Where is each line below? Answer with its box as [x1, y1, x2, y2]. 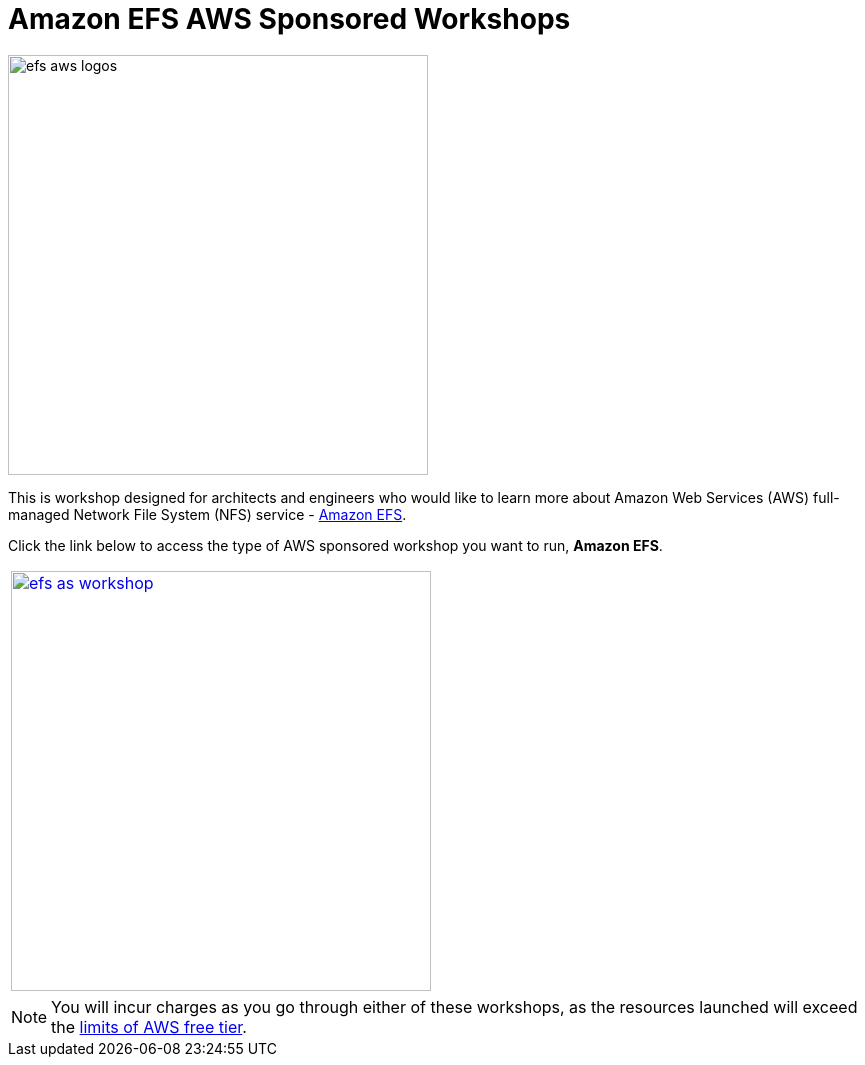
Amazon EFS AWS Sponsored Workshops [8, 2, 571, 36]
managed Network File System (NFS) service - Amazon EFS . [8, 505, 407, 523]
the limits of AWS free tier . [51, 1016, 247, 1037]
